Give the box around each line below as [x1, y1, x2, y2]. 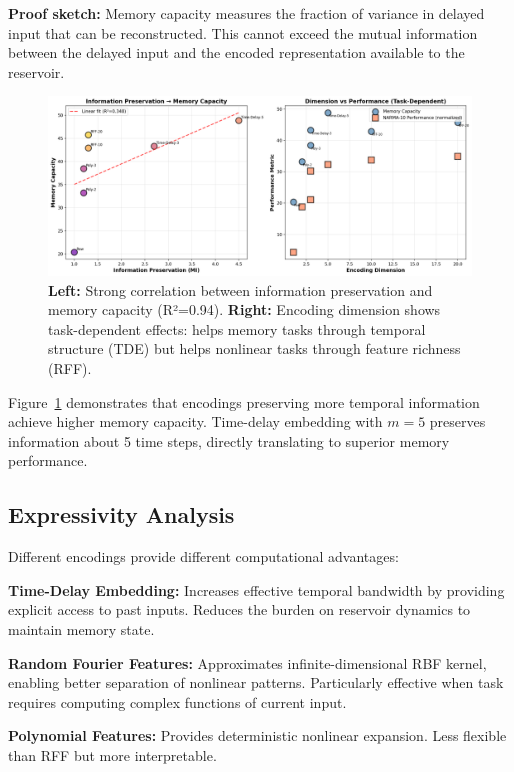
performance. [8, 450, 88, 471]
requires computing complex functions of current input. [8, 691, 347, 712]
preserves [429, 411, 486, 432]
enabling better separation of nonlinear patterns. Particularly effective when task [8, 672, 504, 693]
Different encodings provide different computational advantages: [8, 546, 399, 567]
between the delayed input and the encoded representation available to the [8, 42, 465, 63]
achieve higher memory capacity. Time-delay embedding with [8, 411, 383, 432]
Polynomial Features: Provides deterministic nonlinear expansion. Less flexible [8, 725, 507, 746]
